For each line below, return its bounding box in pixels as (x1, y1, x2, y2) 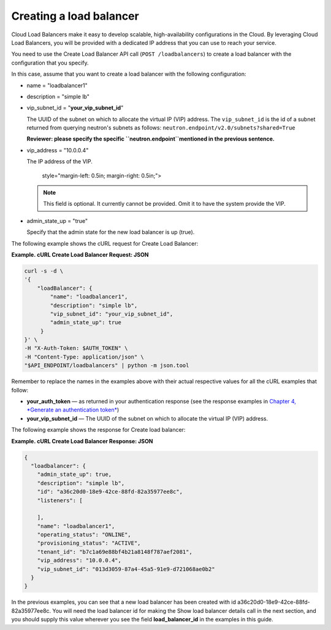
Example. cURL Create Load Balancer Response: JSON (11, 437, 153, 445)
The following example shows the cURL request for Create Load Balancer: (11, 239, 199, 247)
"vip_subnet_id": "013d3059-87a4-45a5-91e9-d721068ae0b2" (37, 566, 215, 572)
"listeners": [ (37, 497, 83, 504)
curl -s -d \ (24, 267, 64, 274)
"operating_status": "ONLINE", (37, 531, 131, 539)
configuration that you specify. (11, 59, 89, 66)
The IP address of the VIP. (26, 158, 93, 165)
